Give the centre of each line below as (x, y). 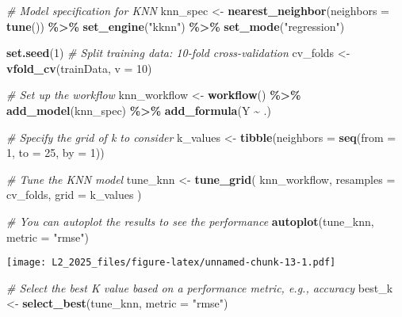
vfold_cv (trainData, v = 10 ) (79, 68)
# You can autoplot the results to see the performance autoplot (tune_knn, (190, 221)
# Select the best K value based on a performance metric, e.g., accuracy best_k (200, 287)
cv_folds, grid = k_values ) (74, 195)
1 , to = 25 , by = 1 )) (56, 153)
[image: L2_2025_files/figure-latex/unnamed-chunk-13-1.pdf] (171, 263)
